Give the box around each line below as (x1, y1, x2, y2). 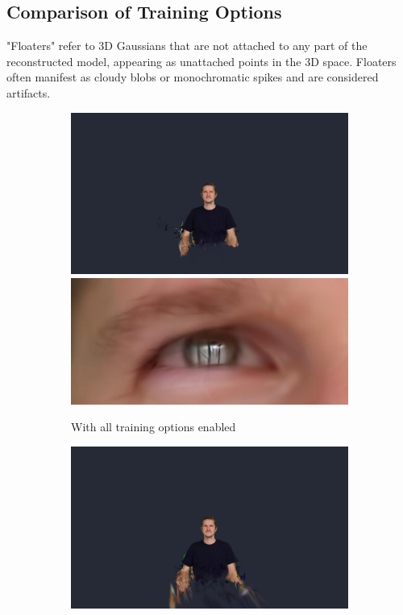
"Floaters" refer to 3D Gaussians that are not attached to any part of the (6, 37, 368, 54)
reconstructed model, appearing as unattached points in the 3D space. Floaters (6, 52, 397, 69)
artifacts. (6, 84, 51, 101)
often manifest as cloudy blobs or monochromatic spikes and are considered (6, 69, 379, 85)
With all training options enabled (71, 418, 236, 435)
